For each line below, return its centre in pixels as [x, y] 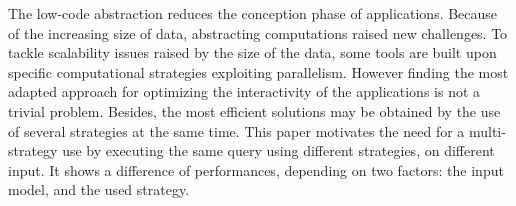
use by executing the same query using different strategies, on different [278, 150]
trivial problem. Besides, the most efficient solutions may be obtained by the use [254, 110]
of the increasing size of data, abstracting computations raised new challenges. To [258, 32]
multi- [487, 130]
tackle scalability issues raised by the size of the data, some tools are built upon [252, 52]
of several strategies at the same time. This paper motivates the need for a [236, 130]
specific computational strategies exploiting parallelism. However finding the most [258, 71]
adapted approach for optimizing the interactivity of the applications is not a [244, 91]
